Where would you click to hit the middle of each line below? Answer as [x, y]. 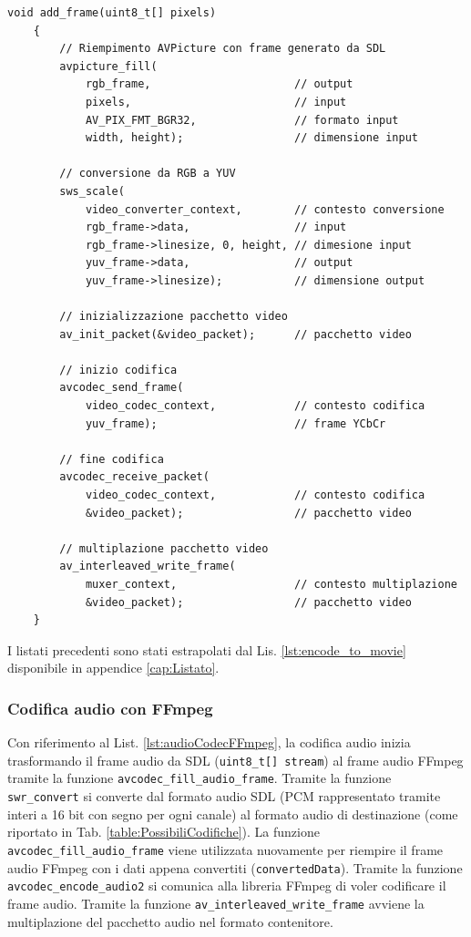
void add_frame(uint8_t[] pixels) [112, 13]
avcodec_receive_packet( [134, 477]
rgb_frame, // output [219, 84]
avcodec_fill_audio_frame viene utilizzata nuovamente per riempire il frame [225, 849]
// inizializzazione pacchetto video [174, 317]
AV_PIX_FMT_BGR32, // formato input [242, 120]
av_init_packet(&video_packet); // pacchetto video [235, 334]
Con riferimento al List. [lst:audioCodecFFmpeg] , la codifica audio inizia [209, 742]
